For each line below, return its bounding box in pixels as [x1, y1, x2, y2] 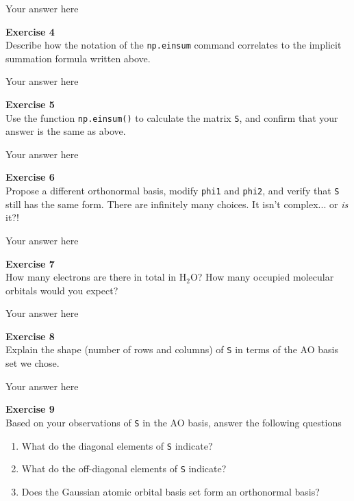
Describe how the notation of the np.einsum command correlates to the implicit [5, 38, 342, 52]
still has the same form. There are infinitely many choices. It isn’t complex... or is [5, 196, 349, 211]
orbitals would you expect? [5, 283, 118, 297]
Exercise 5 [5, 97, 55, 112]
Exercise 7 [5, 256, 55, 270]
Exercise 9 [5, 402, 55, 416]
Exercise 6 [5, 170, 55, 184]
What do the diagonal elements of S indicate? [21, 438, 213, 452]
